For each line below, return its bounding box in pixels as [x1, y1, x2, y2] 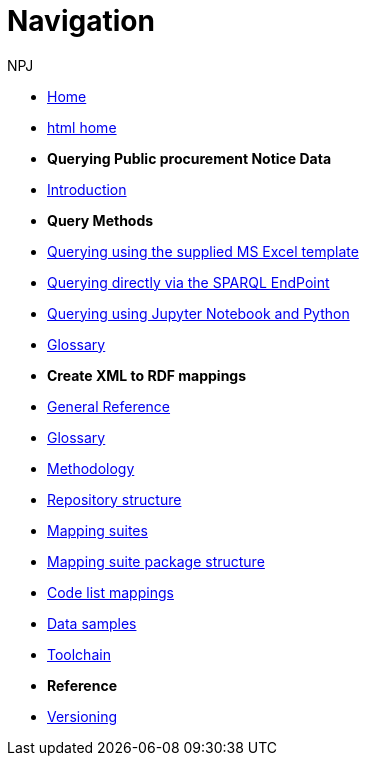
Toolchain [47, 645, 111, 663]
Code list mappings [47, 583, 174, 601]
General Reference [47, 397, 171, 415]
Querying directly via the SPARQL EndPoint [47, 273, 330, 291]
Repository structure [47, 490, 182, 508]
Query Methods [47, 211, 154, 229]
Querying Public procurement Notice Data [47, 149, 332, 167]
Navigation [7, 4, 155, 38]
